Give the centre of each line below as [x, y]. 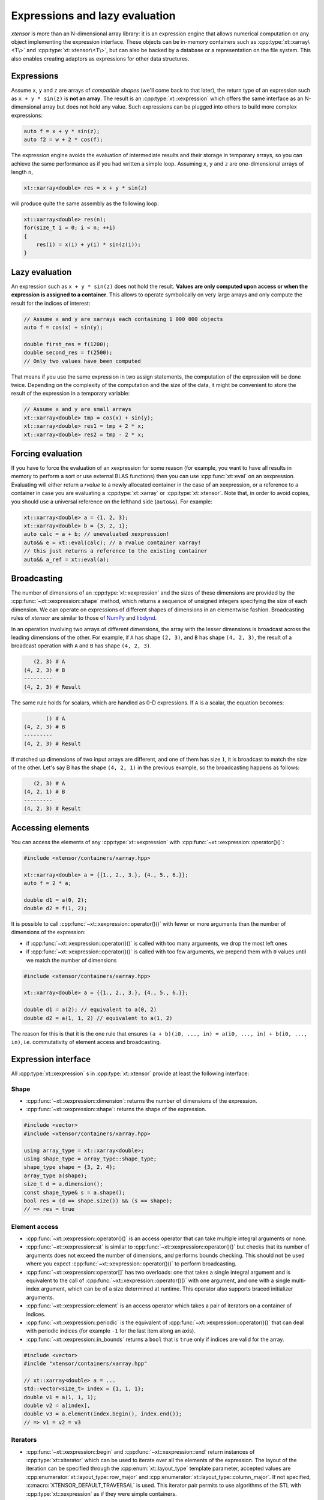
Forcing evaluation [46, 454]
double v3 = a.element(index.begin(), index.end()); [103, 1414]
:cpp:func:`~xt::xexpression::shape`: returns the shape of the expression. [116, 1109]
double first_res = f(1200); [67, 344]
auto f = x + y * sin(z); [62, 131]
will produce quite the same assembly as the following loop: [85, 203]
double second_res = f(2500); [68, 353]
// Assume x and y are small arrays [78, 409]
